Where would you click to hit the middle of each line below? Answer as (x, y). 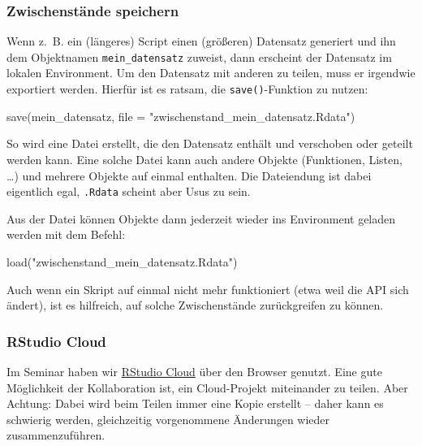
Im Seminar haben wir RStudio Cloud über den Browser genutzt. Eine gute (194, 371)
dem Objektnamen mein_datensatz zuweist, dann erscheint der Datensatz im (199, 56)
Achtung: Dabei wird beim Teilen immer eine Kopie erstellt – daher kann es (195, 403)
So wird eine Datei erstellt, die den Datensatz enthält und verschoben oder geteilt (210, 143)
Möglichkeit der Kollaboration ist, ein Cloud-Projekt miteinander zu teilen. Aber (207, 387)
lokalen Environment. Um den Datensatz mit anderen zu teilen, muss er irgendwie (211, 73)
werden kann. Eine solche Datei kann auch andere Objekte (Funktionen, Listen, (205, 159)
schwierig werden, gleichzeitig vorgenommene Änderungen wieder (168, 419)
